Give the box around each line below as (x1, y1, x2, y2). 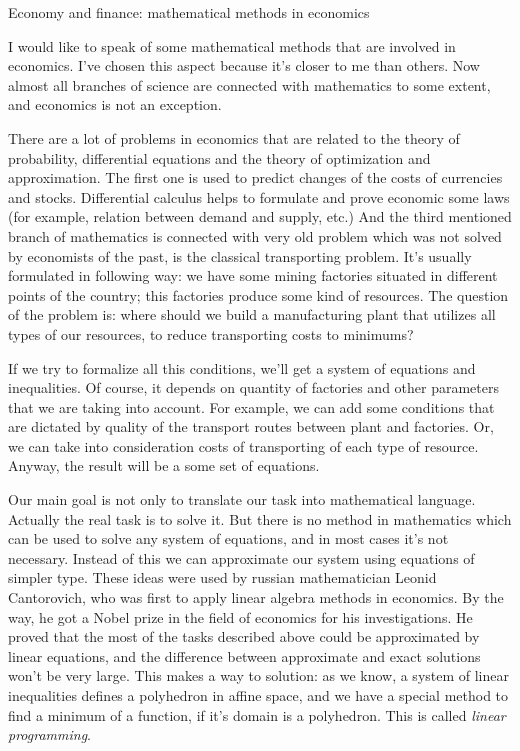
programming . (8, 724, 91, 745)
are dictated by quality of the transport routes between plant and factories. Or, (8, 416, 494, 437)
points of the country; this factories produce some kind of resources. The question (8, 284, 509, 305)
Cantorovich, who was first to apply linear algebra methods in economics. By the (8, 587, 504, 608)
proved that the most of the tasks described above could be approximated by (8, 626, 480, 647)
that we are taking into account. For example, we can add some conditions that (8, 396, 495, 417)
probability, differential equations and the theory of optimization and (8, 147, 431, 168)
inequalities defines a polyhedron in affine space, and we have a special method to (8, 685, 509, 705)
